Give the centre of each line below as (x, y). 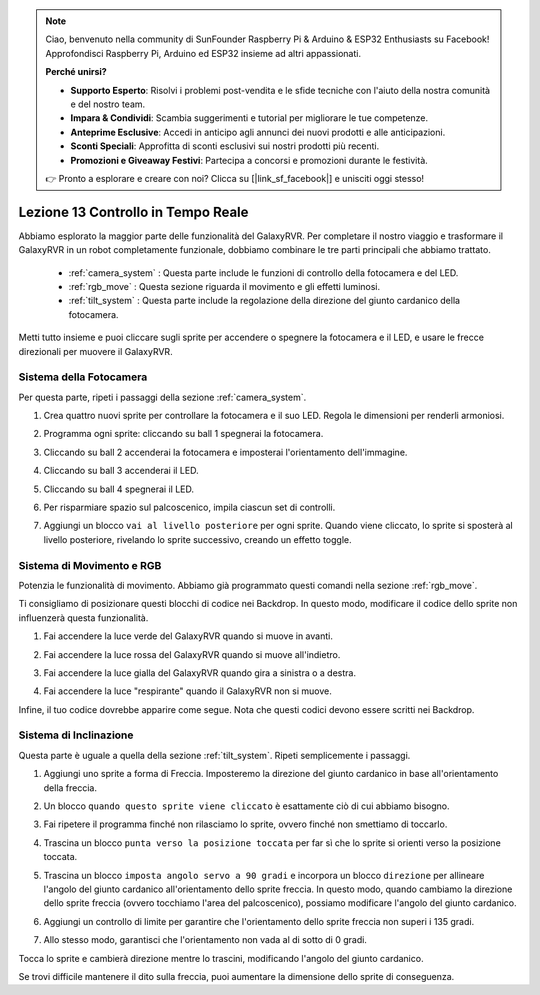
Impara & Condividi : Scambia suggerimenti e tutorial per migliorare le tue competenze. (249, 118)
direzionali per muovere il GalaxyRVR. (96, 351)
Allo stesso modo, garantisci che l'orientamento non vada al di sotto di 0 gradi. (205, 940)
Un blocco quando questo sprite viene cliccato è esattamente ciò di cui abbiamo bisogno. (246, 806)
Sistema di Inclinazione (76, 735)
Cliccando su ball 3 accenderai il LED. (121, 471)
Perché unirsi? (76, 72)
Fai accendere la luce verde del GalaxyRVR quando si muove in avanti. (188, 636)
